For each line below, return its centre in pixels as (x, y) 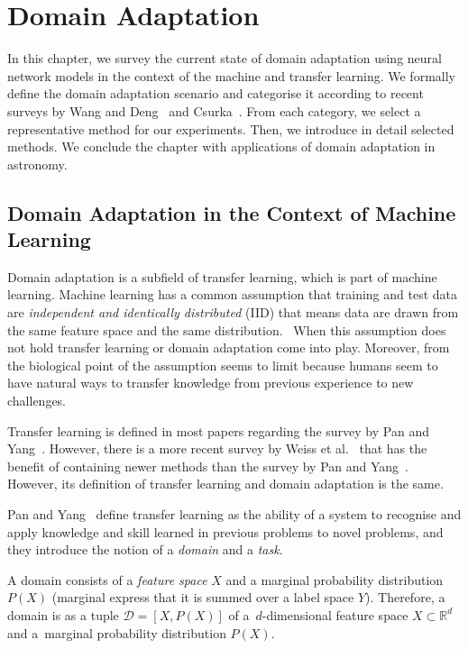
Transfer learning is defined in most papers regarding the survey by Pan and (218, 430)
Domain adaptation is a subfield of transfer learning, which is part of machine (222, 276)
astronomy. (37, 164)
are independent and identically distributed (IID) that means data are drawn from (233, 312)
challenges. (37, 401)
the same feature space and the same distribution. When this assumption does (227, 329)
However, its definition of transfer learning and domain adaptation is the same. (225, 484)
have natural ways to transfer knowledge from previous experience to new (211, 383)
